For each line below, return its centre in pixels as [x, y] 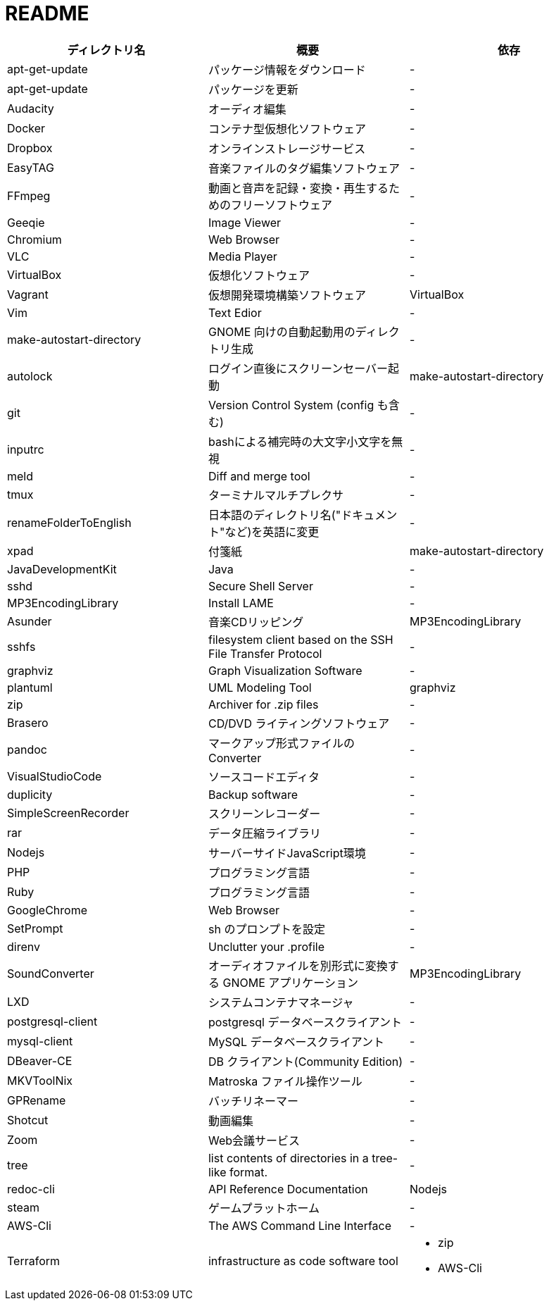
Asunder [30, 621]
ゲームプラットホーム [264, 1208]
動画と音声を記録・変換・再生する [298, 188]
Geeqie [26, 222]
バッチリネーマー [253, 1101]
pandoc [27, 749]
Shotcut [28, 1120]
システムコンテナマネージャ [281, 1002]
